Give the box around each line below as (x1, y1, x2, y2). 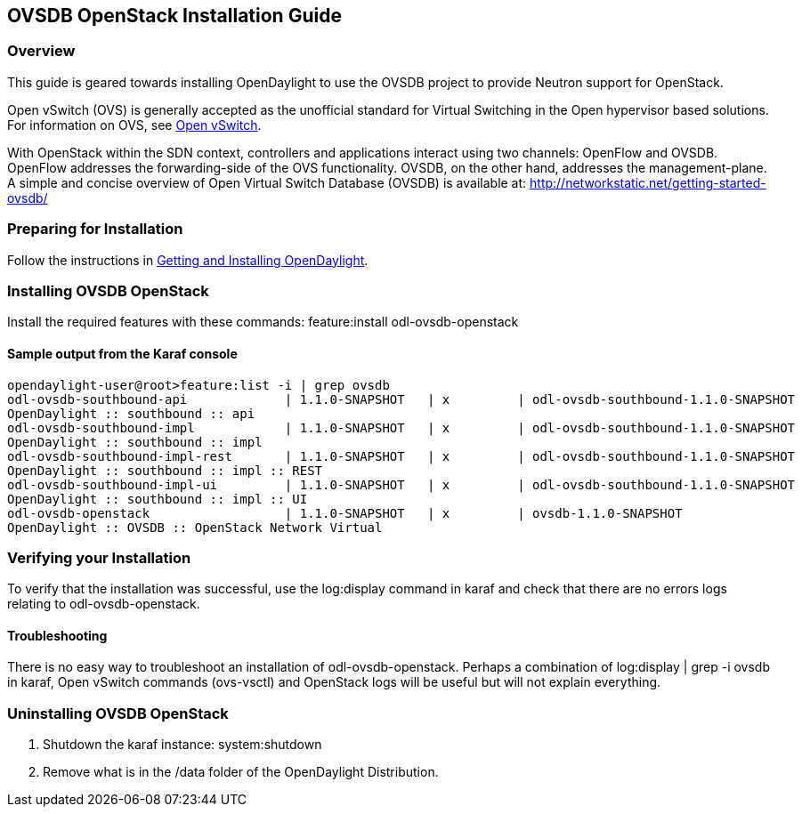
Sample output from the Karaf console (7, 345, 238, 361)
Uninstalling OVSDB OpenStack (7, 704, 229, 722)
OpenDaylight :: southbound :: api (7, 406, 255, 421)
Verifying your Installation (7, 548, 191, 567)
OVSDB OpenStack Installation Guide (7, 4, 342, 27)
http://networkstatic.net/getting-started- (530, 174, 766, 190)
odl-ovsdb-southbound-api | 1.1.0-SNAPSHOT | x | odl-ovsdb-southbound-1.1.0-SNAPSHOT (7, 391, 796, 407)
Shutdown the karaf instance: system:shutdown (43, 737, 322, 753)
